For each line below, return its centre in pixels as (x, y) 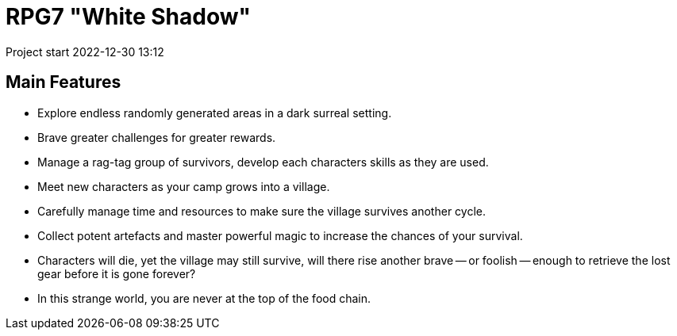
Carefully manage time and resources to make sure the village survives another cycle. (262, 211)
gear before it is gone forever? (117, 273)
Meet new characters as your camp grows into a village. (184, 186)
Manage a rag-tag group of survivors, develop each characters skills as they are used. (263, 162)
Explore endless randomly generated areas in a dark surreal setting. (215, 113)
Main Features (63, 82)
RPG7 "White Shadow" (128, 17)
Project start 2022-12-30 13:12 (85, 52)
